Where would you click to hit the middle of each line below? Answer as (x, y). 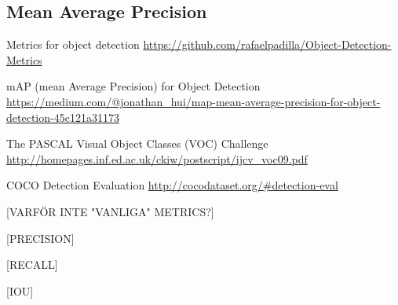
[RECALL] (32, 265)
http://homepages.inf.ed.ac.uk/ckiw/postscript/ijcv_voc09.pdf (157, 158)
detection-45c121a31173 (63, 117)
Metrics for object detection (73, 44)
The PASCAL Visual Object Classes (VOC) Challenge (137, 143)
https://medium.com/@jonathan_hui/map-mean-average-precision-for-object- (194, 101)
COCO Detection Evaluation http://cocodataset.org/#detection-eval (172, 185)
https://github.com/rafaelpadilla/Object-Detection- (267, 44)
